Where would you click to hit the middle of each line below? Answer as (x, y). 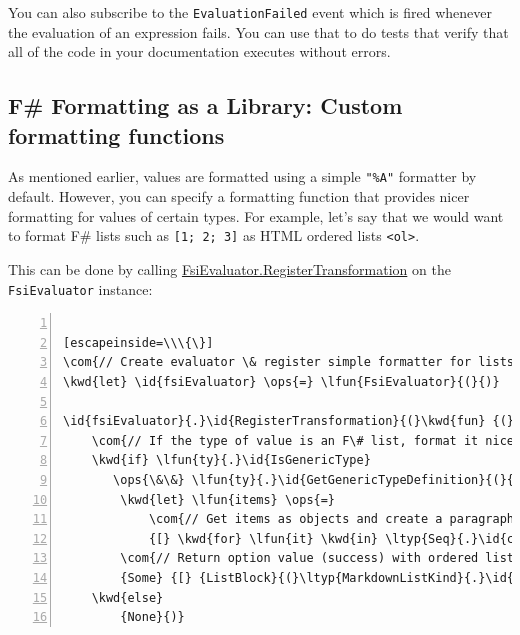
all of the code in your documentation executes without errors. (199, 51)
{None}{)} (152, 617)
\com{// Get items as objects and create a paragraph (331, 519)
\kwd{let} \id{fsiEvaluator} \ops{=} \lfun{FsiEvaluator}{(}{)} (281, 381)
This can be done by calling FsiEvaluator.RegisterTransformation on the (229, 268)
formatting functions (116, 134)
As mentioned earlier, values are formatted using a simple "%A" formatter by (242, 176)
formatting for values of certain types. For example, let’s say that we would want (256, 215)
